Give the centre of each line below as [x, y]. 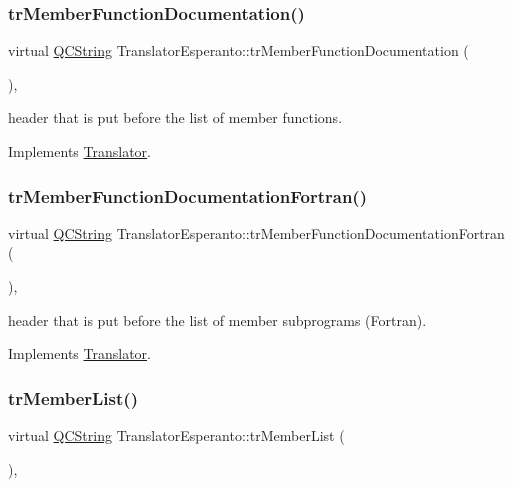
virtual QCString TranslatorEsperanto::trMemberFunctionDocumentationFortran [256, 232]
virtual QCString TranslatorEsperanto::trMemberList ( [176, 435]
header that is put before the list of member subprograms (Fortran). [217, 319]
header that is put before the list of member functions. [175, 117]
